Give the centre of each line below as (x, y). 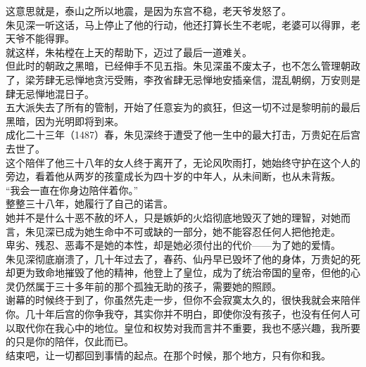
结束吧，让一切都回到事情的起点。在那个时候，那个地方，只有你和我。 (168, 355)
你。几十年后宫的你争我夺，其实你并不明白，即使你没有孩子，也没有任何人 (178, 314)
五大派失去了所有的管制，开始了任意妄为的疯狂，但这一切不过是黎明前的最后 (183, 107)
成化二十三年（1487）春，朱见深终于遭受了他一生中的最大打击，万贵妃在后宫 (183, 135)
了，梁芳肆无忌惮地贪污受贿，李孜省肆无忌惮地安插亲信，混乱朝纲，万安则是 (183, 79)
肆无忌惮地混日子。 (50, 93)
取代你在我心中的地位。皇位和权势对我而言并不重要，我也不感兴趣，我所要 (188, 327)
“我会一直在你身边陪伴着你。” (72, 189)
